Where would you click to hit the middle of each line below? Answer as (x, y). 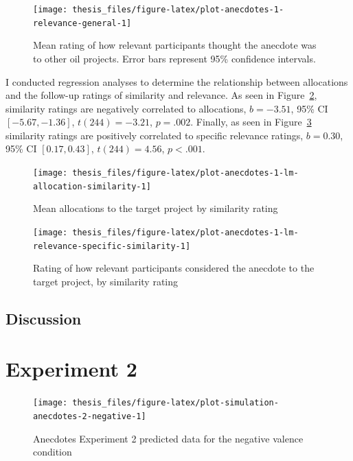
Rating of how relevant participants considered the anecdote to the (174, 268)
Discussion (44, 318)
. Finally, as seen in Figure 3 (251, 122)
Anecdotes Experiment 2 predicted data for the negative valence (168, 438)
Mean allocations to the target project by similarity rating (156, 208)
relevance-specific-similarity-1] (112, 246)
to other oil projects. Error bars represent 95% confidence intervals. (174, 58)
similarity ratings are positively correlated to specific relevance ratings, (155, 135)
